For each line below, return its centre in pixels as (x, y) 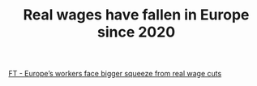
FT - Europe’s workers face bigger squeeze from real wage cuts (115, 74)
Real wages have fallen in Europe (136, 15)
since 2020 (136, 32)
